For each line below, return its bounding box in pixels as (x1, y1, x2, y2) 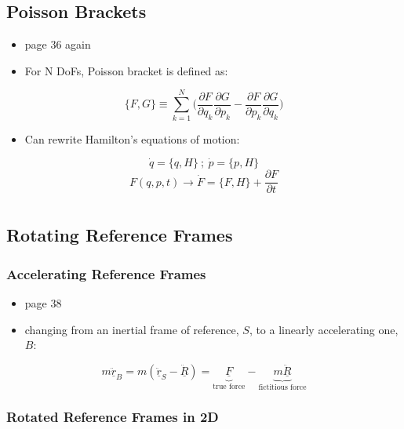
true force (213, 382, 246, 391)
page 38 (24, 294, 62, 311)
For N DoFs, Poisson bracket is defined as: (24, 62, 228, 78)
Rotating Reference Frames (6, 223, 233, 247)
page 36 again (24, 36, 91, 53)
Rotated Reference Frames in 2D (6, 407, 219, 427)
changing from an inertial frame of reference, (24, 321, 239, 337)
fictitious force (258, 383, 307, 391)
